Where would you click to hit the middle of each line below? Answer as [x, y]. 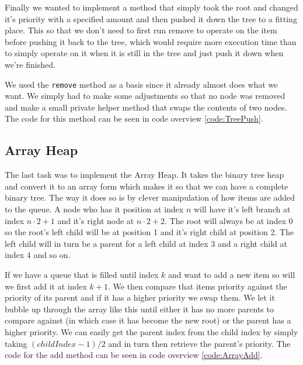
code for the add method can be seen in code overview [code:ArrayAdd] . [134, 355]
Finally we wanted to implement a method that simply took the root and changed [151, 7]
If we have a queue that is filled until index [82, 274]
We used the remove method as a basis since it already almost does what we [141, 84]
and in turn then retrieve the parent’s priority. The [199, 343]
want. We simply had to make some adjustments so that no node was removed [145, 96]
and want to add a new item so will [231, 274]
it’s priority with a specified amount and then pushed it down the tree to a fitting [151, 18]
